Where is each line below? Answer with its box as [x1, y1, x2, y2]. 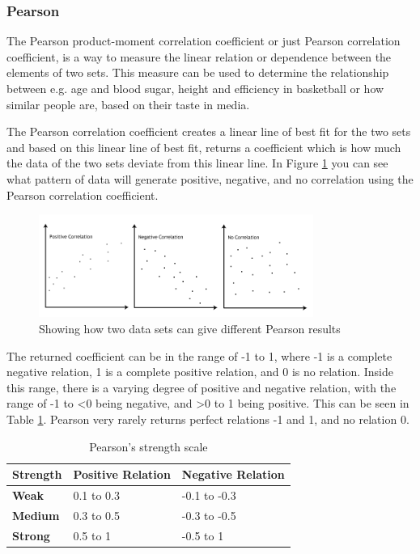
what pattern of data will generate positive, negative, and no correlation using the [6, 170, 414, 187]
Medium [12, 506, 60, 523]
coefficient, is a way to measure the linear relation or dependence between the [6, 48, 392, 65]
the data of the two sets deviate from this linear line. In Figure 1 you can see [6, 154, 388, 171]
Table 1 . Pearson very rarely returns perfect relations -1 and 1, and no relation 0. [6, 410, 409, 427]
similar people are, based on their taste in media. [6, 95, 250, 112]
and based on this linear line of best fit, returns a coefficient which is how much [6, 138, 401, 155]
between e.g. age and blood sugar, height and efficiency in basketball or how [6, 80, 384, 96]
